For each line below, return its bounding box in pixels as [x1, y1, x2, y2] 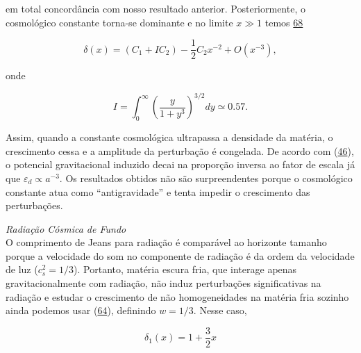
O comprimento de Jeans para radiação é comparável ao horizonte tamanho [6, 235, 327, 249]
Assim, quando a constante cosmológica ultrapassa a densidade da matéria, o [6, 130, 333, 145]
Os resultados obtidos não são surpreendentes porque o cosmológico [65, 170, 353, 185]
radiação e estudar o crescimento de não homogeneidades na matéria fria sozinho [6, 289, 349, 304]
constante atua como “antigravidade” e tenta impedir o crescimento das [6, 184, 310, 199]
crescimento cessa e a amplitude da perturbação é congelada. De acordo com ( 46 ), [6, 143, 354, 158]
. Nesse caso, [193, 303, 247, 318]
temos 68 [265, 15, 303, 29]
